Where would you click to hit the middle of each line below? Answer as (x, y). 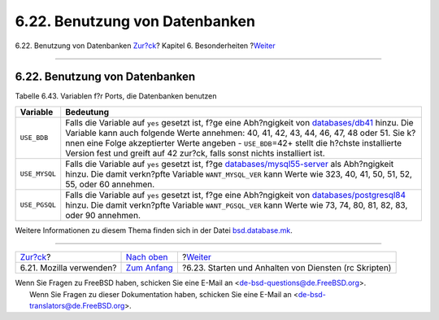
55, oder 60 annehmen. (110, 184)
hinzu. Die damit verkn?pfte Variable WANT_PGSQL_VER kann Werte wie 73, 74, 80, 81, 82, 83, (237, 205)
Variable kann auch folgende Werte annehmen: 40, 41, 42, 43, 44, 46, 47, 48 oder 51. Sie (235, 133)
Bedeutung (87, 112)
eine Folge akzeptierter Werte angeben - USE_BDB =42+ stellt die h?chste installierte (244, 142)
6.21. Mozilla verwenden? (68, 268)
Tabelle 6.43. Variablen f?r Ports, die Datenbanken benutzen (116, 96)
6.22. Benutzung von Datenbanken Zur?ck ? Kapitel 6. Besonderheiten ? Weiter (145, 46)
